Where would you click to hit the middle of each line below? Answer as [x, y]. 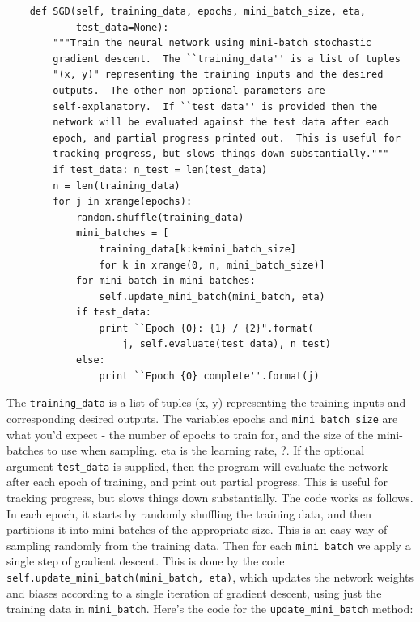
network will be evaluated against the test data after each [221, 123]
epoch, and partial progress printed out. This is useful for [227, 138]
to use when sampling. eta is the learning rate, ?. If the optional [206, 450]
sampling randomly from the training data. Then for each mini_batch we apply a [209, 545]
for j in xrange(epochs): [123, 202]
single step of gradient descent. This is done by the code [146, 561]
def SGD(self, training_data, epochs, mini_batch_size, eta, [197, 11]
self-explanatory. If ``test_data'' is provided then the [215, 106]
